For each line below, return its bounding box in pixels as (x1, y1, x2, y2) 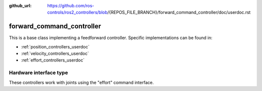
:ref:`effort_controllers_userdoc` (21, 57, 85, 63)
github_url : (9, 3, 32, 8)
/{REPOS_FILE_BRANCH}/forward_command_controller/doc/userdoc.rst (107, 10, 251, 15)
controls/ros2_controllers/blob (47, 10, 108, 15)
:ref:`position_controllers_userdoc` (21, 44, 90, 49)
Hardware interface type (9, 69, 68, 76)
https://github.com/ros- (47, 3, 95, 8)
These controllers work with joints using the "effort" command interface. (9, 79, 154, 85)
